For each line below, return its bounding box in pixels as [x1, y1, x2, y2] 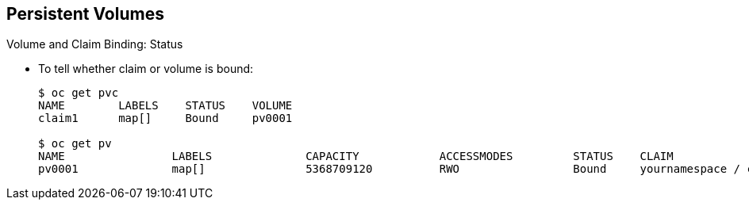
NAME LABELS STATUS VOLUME [38, 99, 293, 113]
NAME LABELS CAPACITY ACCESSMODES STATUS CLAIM [38, 150, 674, 163]
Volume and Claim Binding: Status [6, 37, 183, 51]
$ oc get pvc [38, 86, 119, 100]
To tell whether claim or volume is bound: [38, 62, 254, 76]
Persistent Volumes [6, 4, 164, 24]
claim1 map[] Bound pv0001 [38, 112, 293, 125]
